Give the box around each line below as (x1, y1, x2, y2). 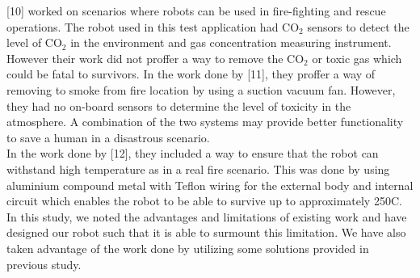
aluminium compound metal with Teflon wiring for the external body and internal (6, 176, 414, 193)
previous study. (6, 255, 82, 272)
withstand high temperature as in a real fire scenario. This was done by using (6, 160, 390, 177)
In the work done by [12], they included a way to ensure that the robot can (6, 145, 379, 162)
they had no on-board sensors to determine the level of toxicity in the (6, 97, 351, 114)
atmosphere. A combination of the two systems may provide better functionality (6, 113, 404, 130)
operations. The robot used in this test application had (6, 18, 279, 35)
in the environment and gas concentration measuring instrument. (70, 34, 392, 51)
